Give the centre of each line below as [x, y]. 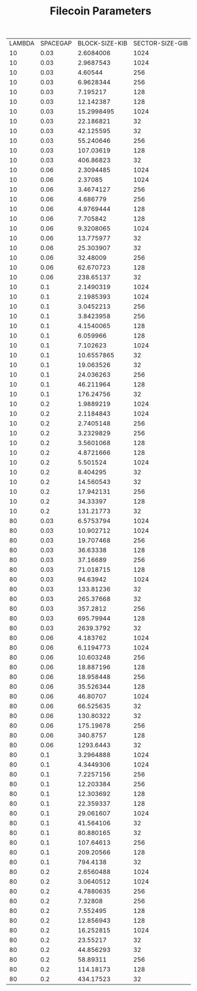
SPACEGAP [56, 43]
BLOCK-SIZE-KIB [102, 43]
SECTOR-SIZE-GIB [161, 43]
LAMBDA [22, 43]
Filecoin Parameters [101, 11]
